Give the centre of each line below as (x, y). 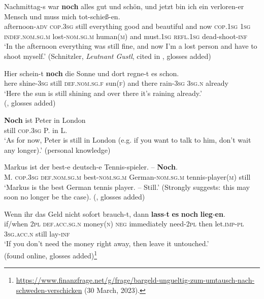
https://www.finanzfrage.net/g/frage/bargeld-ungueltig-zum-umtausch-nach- (135, 280)
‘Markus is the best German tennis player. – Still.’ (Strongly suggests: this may (127, 187)
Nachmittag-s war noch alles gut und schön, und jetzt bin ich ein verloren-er (124, 6)
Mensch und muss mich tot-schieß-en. (62, 16)
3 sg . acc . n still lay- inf (37, 233)
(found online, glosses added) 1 (51, 255)
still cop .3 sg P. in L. (36, 130)
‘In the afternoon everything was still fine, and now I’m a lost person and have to (131, 46)
